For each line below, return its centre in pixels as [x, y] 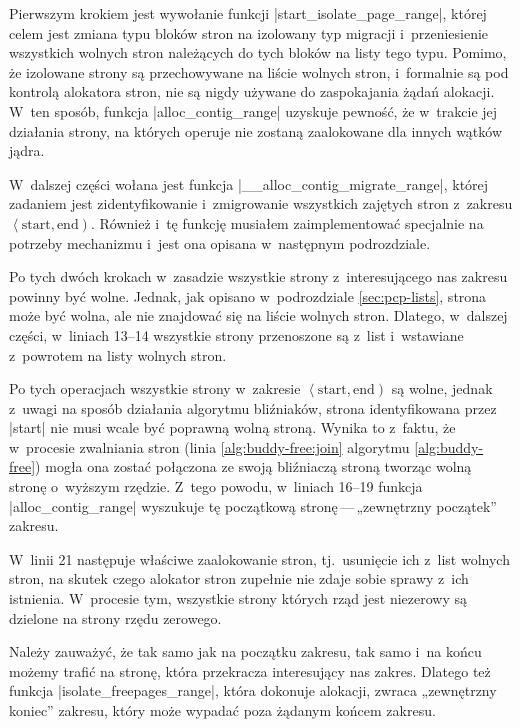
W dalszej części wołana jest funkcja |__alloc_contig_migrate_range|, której [249, 183]
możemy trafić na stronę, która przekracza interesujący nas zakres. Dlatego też [250, 670]
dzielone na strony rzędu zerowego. [115, 617]
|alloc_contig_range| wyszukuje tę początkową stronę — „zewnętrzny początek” [253, 505]
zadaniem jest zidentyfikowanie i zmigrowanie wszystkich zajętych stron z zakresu [261, 203]
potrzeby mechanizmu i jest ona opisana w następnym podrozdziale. [220, 242]
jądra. [27, 150]
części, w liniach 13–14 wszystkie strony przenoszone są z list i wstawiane [236, 334]
